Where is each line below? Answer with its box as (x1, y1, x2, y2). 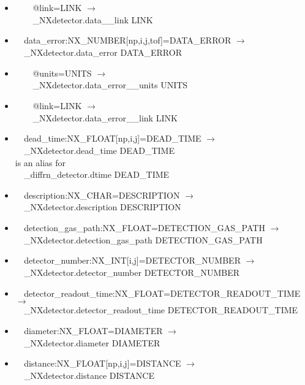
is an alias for (15, 156, 66, 169)
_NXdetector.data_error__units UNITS (32, 78, 188, 91)
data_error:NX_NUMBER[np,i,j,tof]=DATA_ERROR (24, 34, 232, 47)
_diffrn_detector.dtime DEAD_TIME (24, 168, 170, 181)
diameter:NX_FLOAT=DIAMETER (24, 324, 163, 337)
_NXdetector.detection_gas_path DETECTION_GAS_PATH (24, 233, 263, 246)
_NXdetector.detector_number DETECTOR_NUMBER (24, 266, 239, 279)
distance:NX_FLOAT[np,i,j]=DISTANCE (24, 357, 181, 370)
